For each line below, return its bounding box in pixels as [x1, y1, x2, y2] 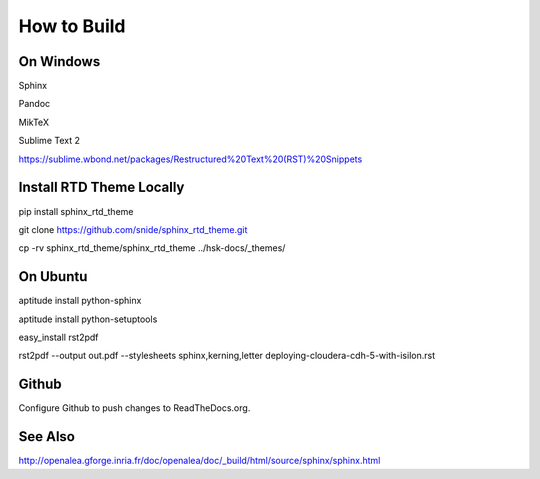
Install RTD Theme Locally [18, 179, 185, 196]
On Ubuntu [18, 268, 88, 285]
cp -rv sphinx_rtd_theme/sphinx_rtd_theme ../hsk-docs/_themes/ [18, 242, 286, 254]
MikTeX [18, 116, 50, 128]
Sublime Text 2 [18, 135, 80, 147]
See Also [18, 428, 75, 445]
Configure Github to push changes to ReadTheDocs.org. [18, 402, 251, 414]
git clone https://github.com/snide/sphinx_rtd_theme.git [18, 223, 248, 235]
